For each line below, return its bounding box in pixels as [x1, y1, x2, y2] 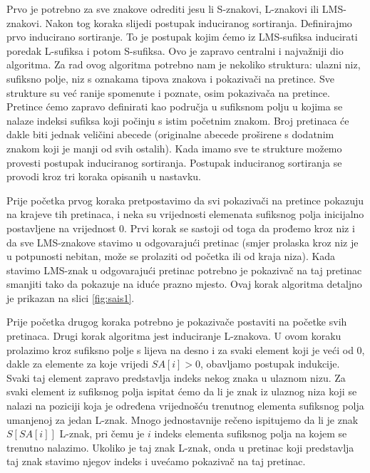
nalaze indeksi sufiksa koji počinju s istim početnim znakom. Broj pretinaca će [6, 113, 349, 128]
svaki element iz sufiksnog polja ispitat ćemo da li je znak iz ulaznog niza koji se [6, 384, 357, 399]
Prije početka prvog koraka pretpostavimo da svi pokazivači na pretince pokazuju [6, 192, 364, 207]
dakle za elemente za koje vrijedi [6, 356, 149, 371]
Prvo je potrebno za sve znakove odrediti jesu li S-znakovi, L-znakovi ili [6, 1, 319, 16]
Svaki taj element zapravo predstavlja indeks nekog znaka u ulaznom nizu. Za [6, 370, 346, 385]
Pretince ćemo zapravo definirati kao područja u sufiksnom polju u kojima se [6, 99, 343, 114]
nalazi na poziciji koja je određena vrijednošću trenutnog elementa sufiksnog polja [6, 398, 364, 413]
